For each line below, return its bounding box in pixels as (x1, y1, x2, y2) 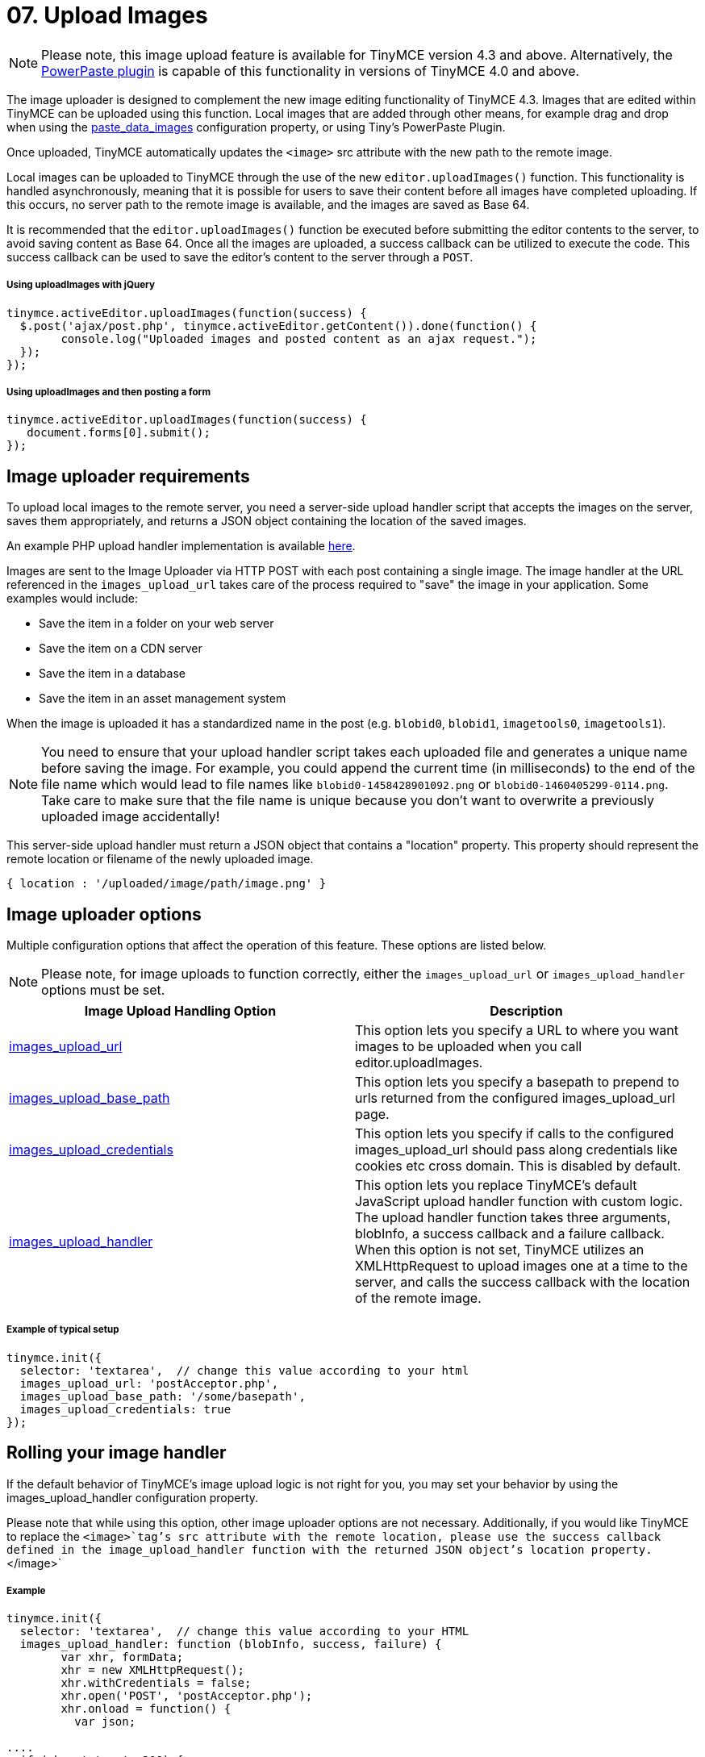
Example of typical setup (6, 1324, 119, 1336)
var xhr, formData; (60, 1651, 184, 1664)
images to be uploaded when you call (355, 1038, 582, 1054)
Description (490, 1003, 563, 1019)
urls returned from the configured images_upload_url (355, 1090, 675, 1106)
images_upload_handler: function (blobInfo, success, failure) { (19, 1638, 442, 1651)
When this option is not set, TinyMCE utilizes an (355, 1242, 645, 1258)
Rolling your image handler (6, 1442, 227, 1463)
